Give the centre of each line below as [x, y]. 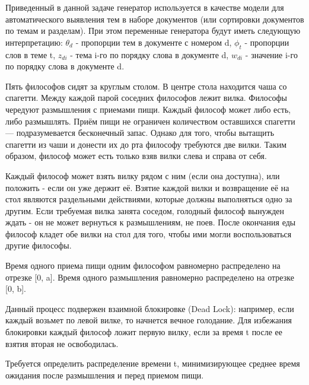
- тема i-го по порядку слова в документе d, [149, 54]
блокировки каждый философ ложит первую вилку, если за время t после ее [144, 332]
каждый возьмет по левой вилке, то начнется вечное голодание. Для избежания [149, 320]
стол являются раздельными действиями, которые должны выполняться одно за [149, 199]
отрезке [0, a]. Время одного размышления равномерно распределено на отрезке [150, 277]
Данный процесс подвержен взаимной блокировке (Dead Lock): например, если [150, 308]
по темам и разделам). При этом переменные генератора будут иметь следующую [153, 31]
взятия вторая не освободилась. [62, 343]
